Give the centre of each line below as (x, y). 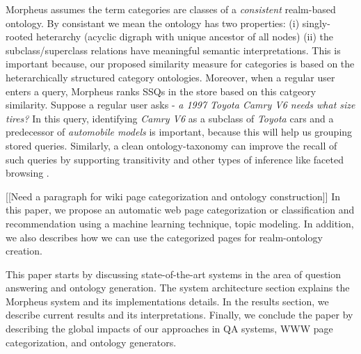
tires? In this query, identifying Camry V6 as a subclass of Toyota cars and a (170, 118)
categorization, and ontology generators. (91, 342)
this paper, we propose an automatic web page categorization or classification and (180, 210)
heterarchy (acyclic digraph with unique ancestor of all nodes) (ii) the (184, 37)
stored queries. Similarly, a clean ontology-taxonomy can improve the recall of (171, 145)
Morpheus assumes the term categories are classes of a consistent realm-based (171, 9)
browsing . (27, 173)
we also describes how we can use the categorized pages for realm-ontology (164, 237)
